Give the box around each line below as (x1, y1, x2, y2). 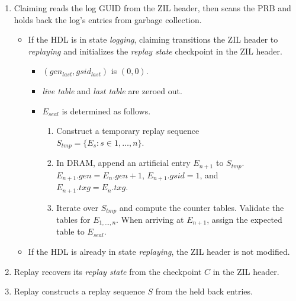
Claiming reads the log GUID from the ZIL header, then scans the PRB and (14, 2, 291, 14)
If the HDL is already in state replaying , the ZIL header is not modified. (28, 245, 290, 258)
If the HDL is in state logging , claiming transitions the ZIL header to (28, 33, 278, 46)
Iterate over (56, 201, 99, 213)
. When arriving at (116, 213, 184, 226)
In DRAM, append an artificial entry (56, 156, 191, 169)
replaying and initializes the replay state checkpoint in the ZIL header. (28, 44, 282, 57)
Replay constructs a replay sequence (14, 285, 145, 297)
